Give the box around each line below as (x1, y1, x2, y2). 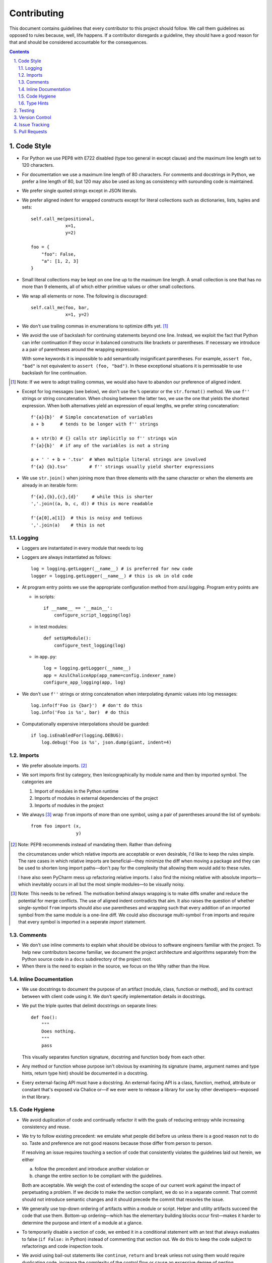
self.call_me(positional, (31, 216, 95, 222)
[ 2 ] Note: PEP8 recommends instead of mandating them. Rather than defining (11, 842, 172, 848)
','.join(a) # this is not (31, 522, 106, 528)
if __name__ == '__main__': (43, 605, 113, 611)
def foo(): (31, 1014, 58, 1020)
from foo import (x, (31, 823, 82, 829)
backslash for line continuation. (22, 370, 87, 376)
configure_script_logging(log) (53, 612, 131, 618)
